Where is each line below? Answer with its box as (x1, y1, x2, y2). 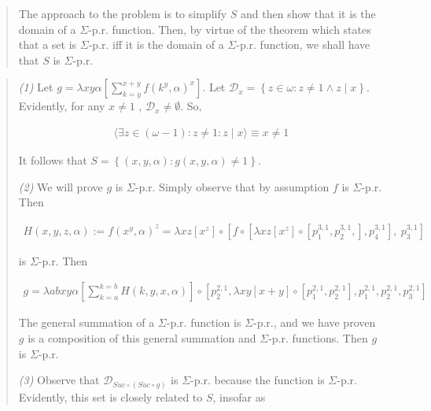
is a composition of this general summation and (28, 330, 256, 346)
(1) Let (18, 79, 53, 95)
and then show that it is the (241, 6, 376, 21)
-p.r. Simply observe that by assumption (134, 178, 330, 194)
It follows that (18, 152, 87, 168)
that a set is (18, 36, 77, 53)
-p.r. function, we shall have (236, 36, 370, 53)
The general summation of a (18, 314, 155, 331)
